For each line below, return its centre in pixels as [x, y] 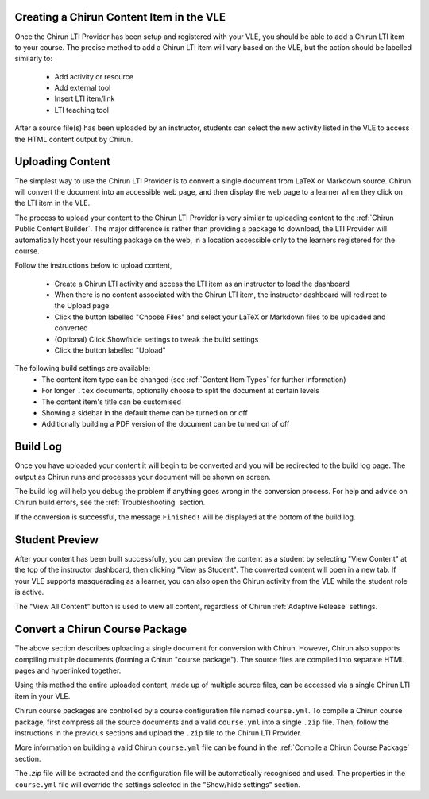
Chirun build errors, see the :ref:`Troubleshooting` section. [110, 502]
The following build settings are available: [83, 369]
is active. [29, 592]
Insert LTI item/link [85, 98]
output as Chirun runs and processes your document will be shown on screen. [143, 477]
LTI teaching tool [81, 110]
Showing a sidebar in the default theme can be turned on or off [145, 412]
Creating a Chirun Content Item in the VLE [120, 17]
